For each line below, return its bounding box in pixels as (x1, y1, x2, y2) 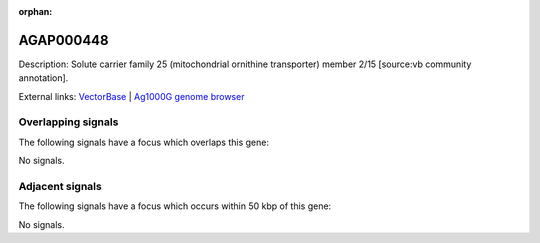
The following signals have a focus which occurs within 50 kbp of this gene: (18, 200, 332, 212)
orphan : (18, 6, 53, 17)
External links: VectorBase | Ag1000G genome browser (18, 90, 245, 102)
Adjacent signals (18, 179, 102, 193)
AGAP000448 (18, 31, 109, 49)
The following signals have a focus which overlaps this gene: (18, 136, 270, 148)
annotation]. (18, 72, 69, 84)
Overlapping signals (18, 115, 119, 129)
